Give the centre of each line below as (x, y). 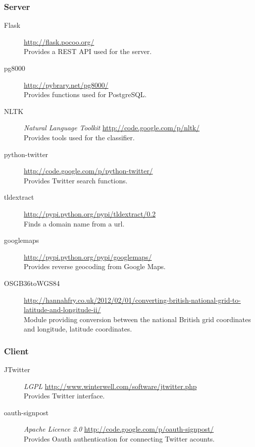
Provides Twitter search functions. (76, 180)
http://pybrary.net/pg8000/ (66, 84)
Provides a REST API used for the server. (88, 51)
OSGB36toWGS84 (32, 283)
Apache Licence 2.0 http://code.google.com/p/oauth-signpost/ (119, 429)
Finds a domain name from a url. (74, 223)
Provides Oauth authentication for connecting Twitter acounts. (119, 439)
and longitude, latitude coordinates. (78, 329)
